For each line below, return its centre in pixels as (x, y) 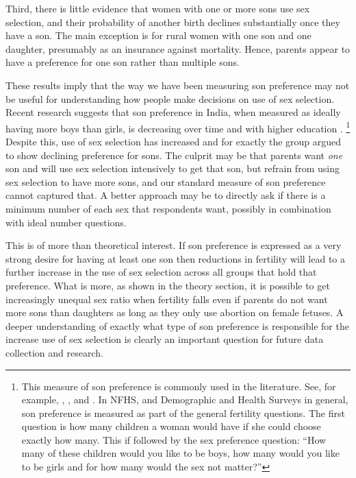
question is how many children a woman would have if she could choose (171, 426)
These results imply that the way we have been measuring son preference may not (178, 85)
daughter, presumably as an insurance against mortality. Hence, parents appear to (178, 48)
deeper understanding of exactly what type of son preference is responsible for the (177, 325)
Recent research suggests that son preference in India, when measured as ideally (173, 112)
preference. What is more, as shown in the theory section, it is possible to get (168, 285)
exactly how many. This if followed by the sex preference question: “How (174, 439)
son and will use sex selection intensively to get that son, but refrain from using (173, 168)
